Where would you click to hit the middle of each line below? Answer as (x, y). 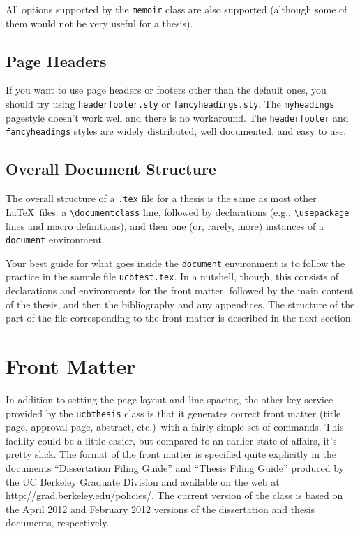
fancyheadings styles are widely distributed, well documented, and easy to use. (176, 131)
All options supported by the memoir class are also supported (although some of (177, 9)
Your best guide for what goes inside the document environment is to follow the (175, 262)
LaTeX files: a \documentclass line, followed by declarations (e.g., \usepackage (178, 211)
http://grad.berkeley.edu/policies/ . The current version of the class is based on (174, 495)
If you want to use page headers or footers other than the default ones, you (166, 90)
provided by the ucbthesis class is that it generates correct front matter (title (173, 413)
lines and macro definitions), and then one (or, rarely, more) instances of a (165, 225)
